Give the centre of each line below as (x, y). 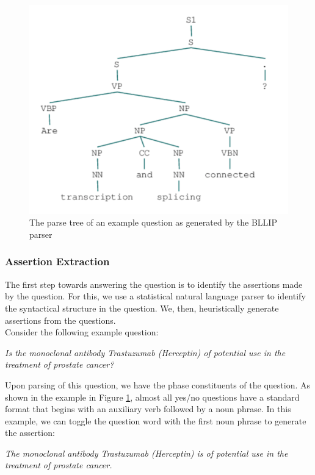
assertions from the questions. (60, 320)
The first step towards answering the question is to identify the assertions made (154, 284)
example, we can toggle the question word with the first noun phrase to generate (156, 420)
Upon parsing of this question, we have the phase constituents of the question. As (157, 384)
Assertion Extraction (57, 261)
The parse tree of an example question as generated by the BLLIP (153, 222)
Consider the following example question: (82, 332)
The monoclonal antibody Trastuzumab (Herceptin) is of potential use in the (147, 453)
